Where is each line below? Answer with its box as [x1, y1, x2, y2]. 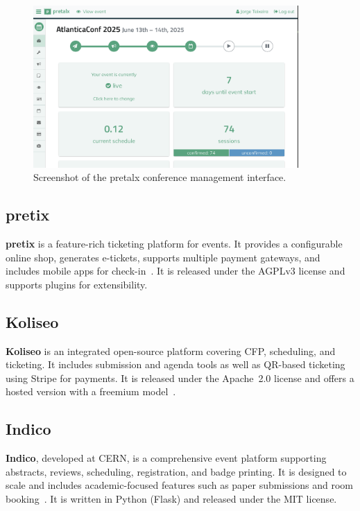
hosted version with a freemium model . [6, 384, 176, 399]
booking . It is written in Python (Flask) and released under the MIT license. [6, 491, 337, 505]
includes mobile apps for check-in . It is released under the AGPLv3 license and [6, 263, 345, 278]
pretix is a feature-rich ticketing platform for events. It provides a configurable [6, 236, 343, 251]
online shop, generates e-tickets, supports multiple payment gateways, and [6, 250, 320, 264]
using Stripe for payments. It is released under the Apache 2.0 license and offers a [6, 370, 354, 385]
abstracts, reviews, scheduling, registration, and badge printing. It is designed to [6, 464, 347, 478]
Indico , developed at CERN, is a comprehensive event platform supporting [6, 451, 327, 465]
